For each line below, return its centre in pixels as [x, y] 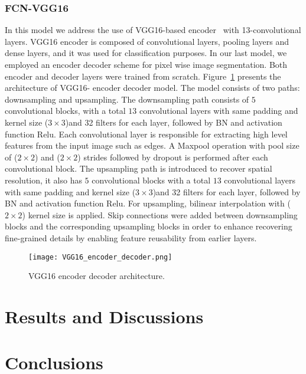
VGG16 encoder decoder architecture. [97, 276]
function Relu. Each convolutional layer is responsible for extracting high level [146, 134]
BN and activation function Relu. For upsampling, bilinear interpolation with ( [148, 203]
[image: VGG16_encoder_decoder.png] [100, 257]
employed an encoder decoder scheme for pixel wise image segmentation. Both [146, 64]
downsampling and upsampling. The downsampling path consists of [127, 99]
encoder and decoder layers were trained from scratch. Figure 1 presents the [143, 76]
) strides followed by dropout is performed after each [173, 157]
